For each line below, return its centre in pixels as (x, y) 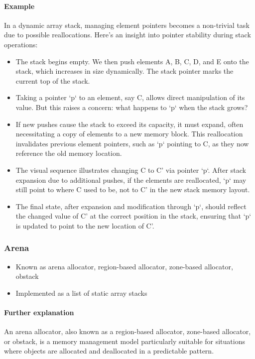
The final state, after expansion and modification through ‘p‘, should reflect (131, 206)
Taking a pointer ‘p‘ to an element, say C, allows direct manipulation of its (130, 97)
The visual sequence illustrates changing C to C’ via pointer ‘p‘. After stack (131, 170)
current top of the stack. (53, 80)
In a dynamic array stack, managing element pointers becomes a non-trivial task (127, 25)
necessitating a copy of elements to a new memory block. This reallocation (129, 134)
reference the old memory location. (69, 153)
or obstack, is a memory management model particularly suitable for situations (125, 341)
